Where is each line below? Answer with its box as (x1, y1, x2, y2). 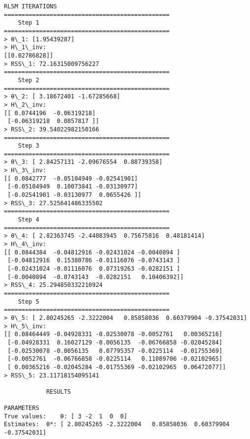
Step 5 (18, 298, 39, 305)
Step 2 (18, 76, 39, 84)
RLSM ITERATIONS (4, 3, 57, 10)
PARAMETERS (4, 405, 39, 412)
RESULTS (46, 388, 71, 395)
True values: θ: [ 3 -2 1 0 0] (4, 412, 127, 420)
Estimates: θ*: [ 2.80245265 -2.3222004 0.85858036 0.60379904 (4, 421, 230, 428)
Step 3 (18, 142, 39, 150)
